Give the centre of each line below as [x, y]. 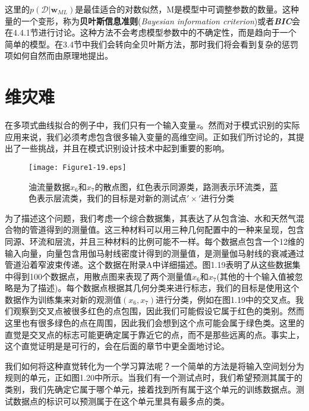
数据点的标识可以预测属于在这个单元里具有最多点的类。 [121, 401]
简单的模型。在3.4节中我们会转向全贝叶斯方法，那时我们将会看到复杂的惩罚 [152, 44]
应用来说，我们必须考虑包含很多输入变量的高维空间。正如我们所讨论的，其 [150, 136]
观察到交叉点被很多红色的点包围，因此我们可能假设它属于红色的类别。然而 [158, 311]
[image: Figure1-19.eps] [78, 167]
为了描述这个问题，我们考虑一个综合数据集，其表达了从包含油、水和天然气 [150, 218]
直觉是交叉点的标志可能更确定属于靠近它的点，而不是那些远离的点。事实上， [154, 334]
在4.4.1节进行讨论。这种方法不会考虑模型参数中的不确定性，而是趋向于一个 [151, 32]
